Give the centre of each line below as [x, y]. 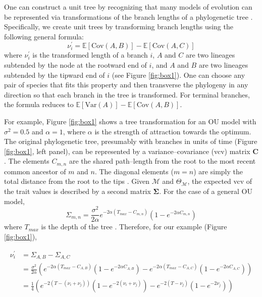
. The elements [27, 161]
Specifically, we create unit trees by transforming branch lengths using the [119, 27]
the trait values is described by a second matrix [77, 191]
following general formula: [44, 36]
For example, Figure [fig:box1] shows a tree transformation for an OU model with [130, 121]
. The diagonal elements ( [134, 171]
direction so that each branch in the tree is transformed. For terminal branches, [127, 94]
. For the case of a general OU [206, 191]
